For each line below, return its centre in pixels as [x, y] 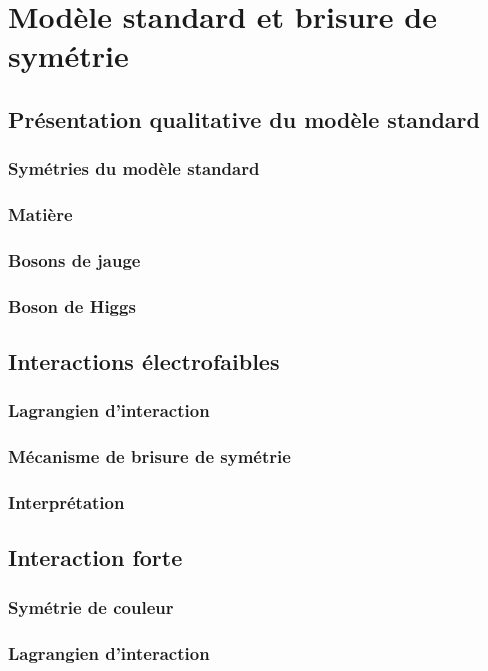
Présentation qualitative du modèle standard [244, 118]
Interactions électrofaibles [144, 361]
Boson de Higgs [72, 305]
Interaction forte [95, 557]
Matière [40, 214]
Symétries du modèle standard [134, 168]
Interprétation [66, 502]
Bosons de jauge [74, 259]
